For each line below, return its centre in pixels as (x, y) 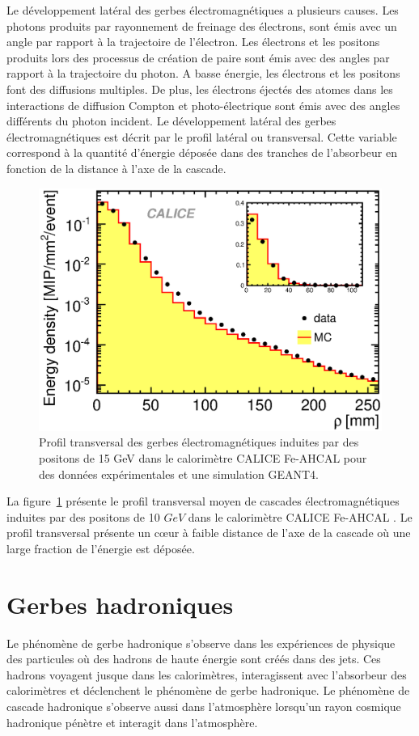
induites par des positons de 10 (83, 516)
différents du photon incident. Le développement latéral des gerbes (171, 121)
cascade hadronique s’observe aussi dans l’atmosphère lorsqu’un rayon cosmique (204, 706)
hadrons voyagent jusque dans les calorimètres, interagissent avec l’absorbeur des (207, 674)
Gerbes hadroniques (120, 604)
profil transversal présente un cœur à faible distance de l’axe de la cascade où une (209, 533)
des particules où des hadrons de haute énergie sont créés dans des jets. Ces (194, 659)
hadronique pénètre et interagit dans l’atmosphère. (132, 722)
